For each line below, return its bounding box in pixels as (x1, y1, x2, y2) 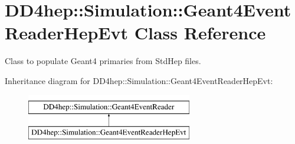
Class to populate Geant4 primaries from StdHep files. (5, 55, 201, 67)
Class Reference (134, 21, 266, 45)
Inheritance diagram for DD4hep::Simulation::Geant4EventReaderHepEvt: (5, 74, 273, 86)
